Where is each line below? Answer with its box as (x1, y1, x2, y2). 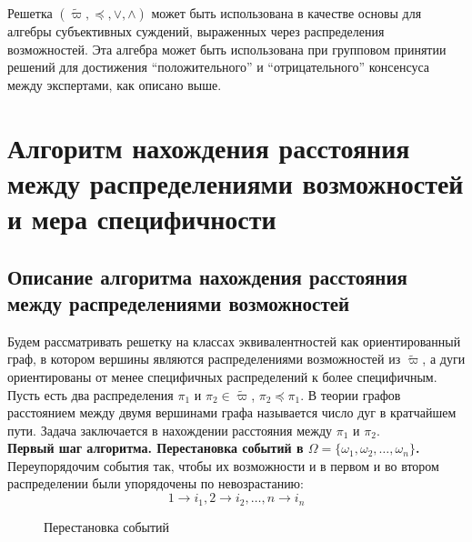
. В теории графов (300, 385, 401, 404)
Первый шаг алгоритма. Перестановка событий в (7, 438, 304, 457)
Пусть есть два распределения (7, 385, 174, 404)
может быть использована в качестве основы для (151, 4, 422, 22)
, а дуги (422, 349, 466, 368)
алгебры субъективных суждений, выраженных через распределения (7, 22, 385, 40)
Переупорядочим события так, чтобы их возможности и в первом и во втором (7, 456, 439, 475)
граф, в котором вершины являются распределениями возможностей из (7, 349, 401, 368)
